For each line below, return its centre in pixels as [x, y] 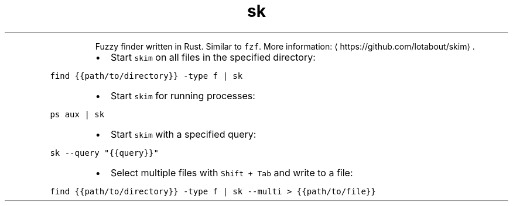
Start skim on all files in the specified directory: [213, 57]
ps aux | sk [77, 114]
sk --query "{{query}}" [104, 153]
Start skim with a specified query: [183, 134]
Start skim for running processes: [183, 95]
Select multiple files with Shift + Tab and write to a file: [232, 172]
